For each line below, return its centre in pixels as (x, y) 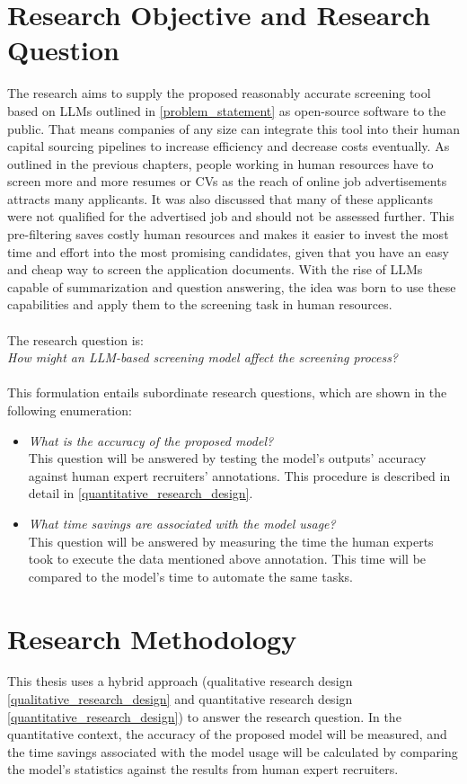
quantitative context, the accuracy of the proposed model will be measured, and (227, 734)
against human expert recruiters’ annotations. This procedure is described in (239, 475)
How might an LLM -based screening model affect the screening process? (203, 357)
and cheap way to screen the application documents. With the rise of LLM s (215, 269)
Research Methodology (152, 638)
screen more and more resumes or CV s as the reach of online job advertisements (227, 181)
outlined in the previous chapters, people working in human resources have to (220, 163)
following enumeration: (70, 410)
